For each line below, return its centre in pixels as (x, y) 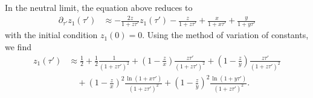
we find (18, 47)
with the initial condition (51, 35)
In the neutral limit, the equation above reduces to (99, 7)
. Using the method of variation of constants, (225, 35)
